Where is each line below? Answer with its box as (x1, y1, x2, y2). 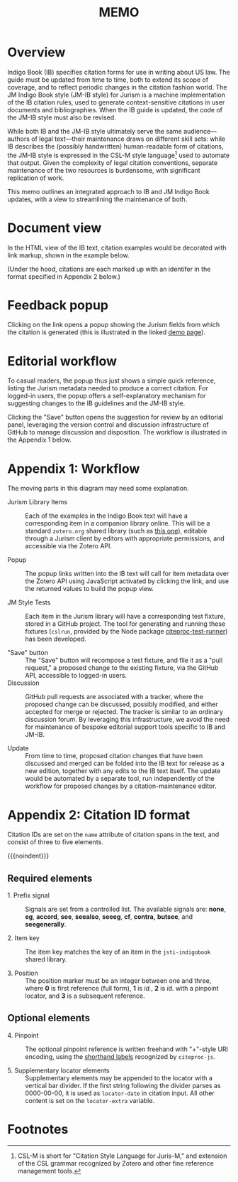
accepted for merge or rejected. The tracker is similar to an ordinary (25, 708, 223, 716)
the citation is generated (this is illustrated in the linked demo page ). (7, 328, 205, 336)
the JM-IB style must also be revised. (7, 113, 116, 122)
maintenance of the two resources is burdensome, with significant (7, 166, 200, 174)
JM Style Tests (7, 598, 51, 607)
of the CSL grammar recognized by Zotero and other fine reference (17, 1159, 214, 1167)
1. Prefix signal (7, 891, 50, 900)
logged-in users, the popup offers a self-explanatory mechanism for (7, 392, 206, 400)
